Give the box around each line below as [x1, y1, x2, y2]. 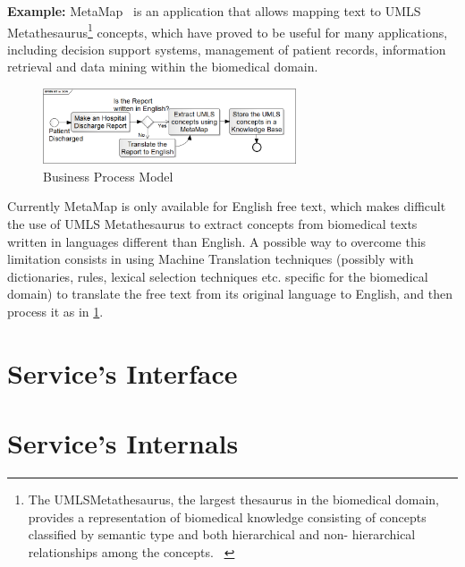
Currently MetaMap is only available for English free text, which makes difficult [7, 197, 446, 216]
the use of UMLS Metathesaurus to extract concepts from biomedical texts [7, 215, 418, 233]
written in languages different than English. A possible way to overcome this [7, 232, 427, 250]
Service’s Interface [7, 354, 238, 391]
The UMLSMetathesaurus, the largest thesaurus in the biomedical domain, [28, 490, 440, 509]
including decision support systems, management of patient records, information [7, 39, 446, 58]
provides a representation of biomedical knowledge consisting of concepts [28, 507, 427, 526]
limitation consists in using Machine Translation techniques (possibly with [7, 250, 414, 268]
